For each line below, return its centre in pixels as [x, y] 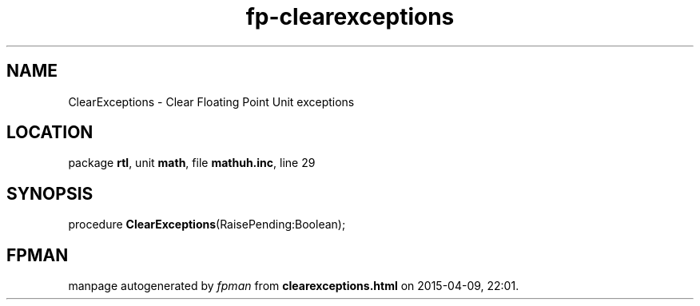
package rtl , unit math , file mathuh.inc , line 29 [192, 163]
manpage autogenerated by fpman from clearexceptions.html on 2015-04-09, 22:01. [294, 286]
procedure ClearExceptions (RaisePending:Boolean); [207, 225]
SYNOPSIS [50, 193]
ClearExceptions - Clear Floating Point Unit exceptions [211, 101]
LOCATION [50, 133]
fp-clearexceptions [350, 17]
